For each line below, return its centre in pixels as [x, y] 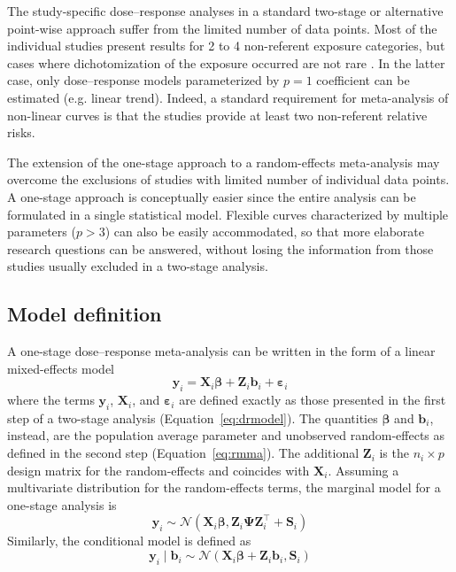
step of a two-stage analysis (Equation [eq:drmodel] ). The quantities [193, 417]
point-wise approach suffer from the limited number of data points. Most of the [222, 28]
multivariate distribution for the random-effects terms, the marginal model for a [224, 487]
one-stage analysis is [62, 504]
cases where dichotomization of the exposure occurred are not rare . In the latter [226, 62]
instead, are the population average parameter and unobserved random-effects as [226, 435]
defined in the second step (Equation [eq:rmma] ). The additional [183, 453]
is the [394, 453]
